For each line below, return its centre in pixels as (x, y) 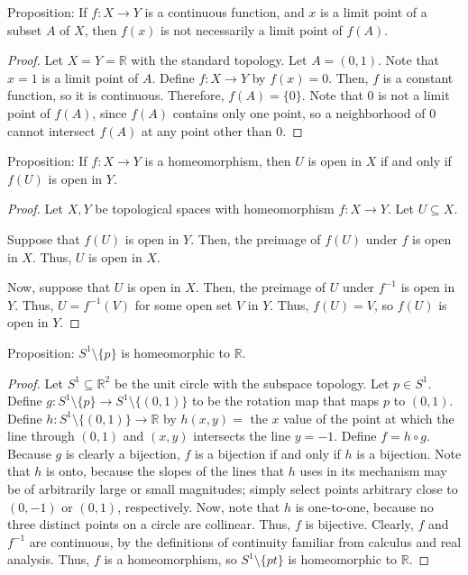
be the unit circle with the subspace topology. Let (252, 383)
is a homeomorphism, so (170, 559)
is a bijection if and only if (267, 453)
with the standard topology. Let (219, 60)
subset (25, 29)
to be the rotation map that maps (285, 401)
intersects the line (242, 436)
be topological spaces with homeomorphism (215, 209)
